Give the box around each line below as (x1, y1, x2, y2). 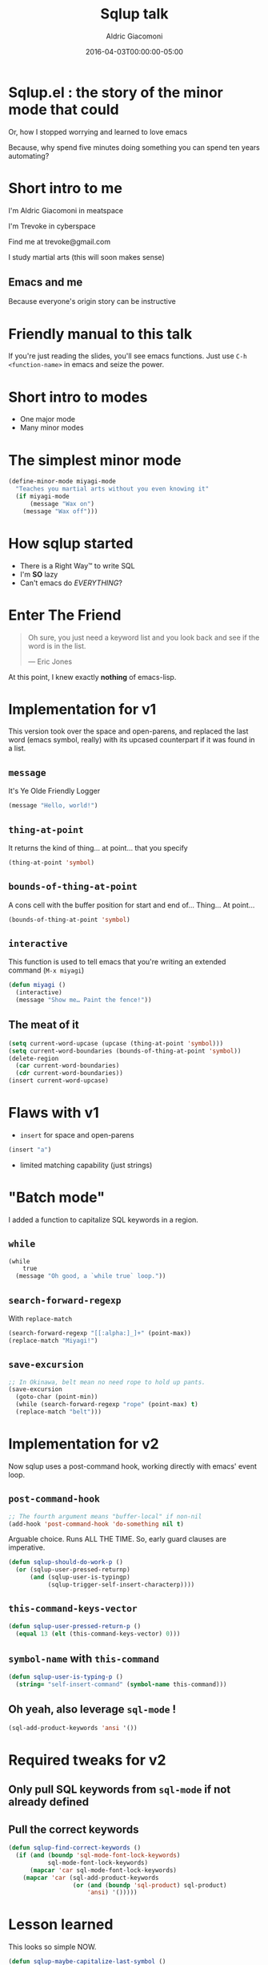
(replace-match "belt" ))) (15, 1408, 102, 1416)
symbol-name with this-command (8, 1652, 160, 1665)
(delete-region (8, 1054, 59, 1062)
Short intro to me (8, 179, 122, 197)
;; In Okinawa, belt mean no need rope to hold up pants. (8, 1378, 206, 1386)
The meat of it (8, 1018, 79, 1032)
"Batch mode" (8, 1188, 106, 1207)
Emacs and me (8, 276, 83, 289)
